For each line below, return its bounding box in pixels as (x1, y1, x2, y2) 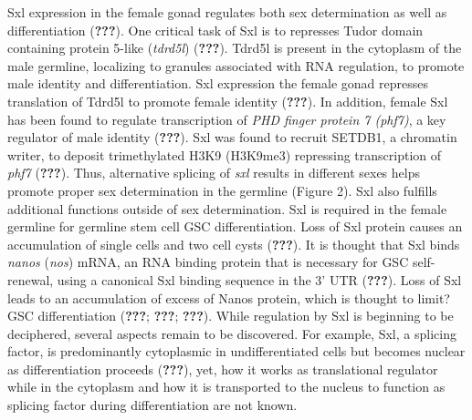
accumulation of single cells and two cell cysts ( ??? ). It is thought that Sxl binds (7, 234, 460, 253)
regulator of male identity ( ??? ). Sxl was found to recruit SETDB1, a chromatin (7, 128, 457, 147)
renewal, (7, 270, 54, 289)
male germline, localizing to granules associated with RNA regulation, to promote (7, 56, 465, 75)
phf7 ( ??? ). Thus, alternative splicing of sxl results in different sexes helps (7, 163, 420, 182)
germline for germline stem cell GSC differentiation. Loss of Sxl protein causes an (7, 217, 463, 236)
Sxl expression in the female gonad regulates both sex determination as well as (7, 3, 447, 21)
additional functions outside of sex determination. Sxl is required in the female (7, 199, 447, 218)
